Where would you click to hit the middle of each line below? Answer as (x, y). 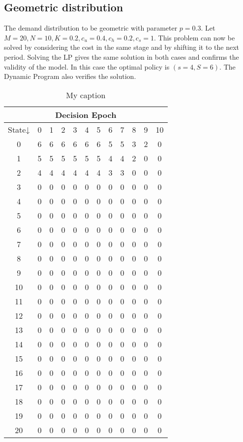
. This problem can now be (194, 37)
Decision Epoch (86, 114)
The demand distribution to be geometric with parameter (91, 28)
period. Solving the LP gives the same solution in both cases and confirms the (121, 56)
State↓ (19, 129)
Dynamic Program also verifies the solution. (70, 76)
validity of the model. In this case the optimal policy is (87, 66)
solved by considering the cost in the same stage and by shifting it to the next (122, 47)
